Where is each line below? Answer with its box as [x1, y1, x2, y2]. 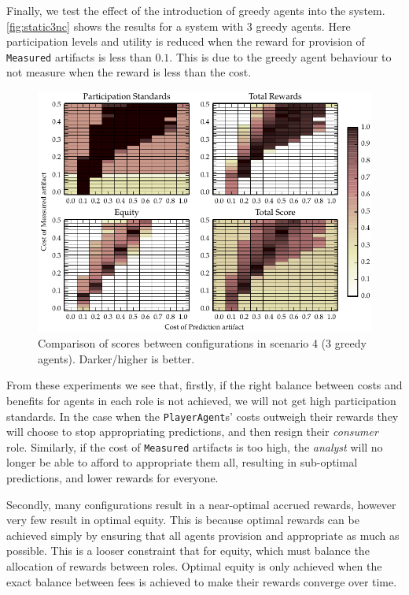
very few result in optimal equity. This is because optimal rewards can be [6, 511, 359, 528]
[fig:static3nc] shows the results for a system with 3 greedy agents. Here [6, 17, 351, 34]
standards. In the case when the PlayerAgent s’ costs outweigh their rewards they [6, 407, 399, 424]
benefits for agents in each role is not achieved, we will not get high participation [6, 392, 396, 408]
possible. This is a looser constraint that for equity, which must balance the [6, 542, 370, 559]
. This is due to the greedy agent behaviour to [169, 48, 392, 65]
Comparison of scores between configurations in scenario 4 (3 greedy [38, 335, 367, 351]
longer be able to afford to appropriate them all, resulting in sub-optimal [6, 454, 358, 470]
